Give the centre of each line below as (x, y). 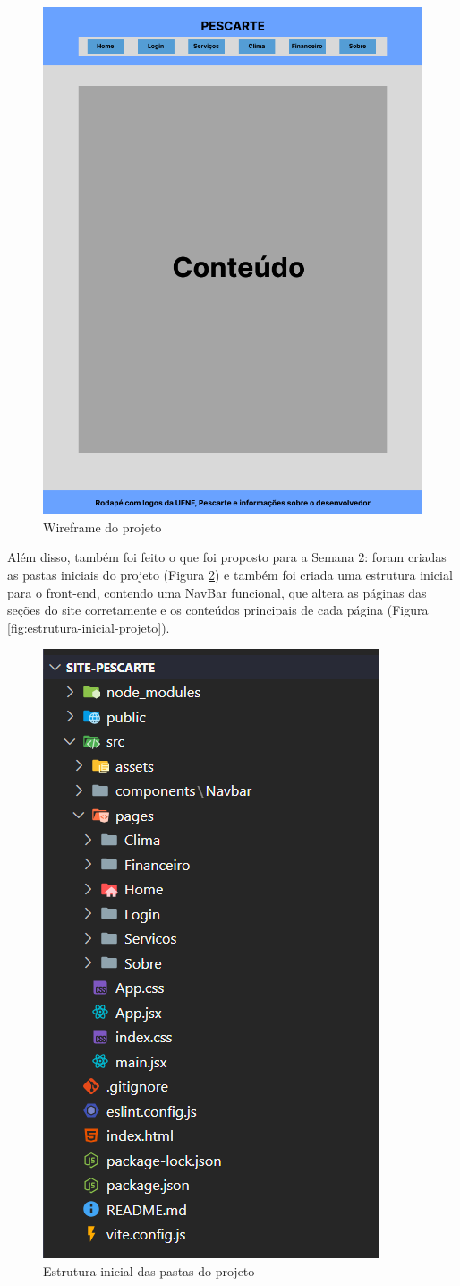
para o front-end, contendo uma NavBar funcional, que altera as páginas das (217, 592)
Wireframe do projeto (102, 526)
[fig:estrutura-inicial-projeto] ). (89, 627)
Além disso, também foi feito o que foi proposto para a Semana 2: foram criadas (227, 557)
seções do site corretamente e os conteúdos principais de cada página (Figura (218, 610)
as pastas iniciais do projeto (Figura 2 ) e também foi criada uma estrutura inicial (230, 575)
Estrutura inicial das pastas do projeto (149, 1271)
